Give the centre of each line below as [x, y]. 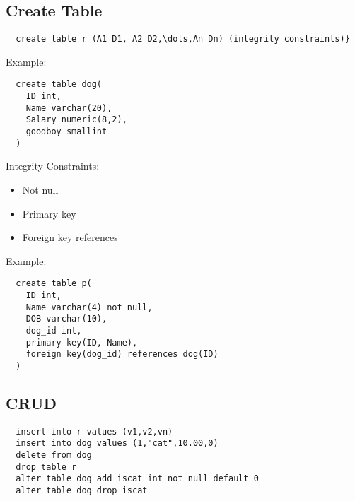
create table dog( [59, 84]
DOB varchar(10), [66, 319]
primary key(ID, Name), [82, 342]
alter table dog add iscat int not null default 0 [137, 479]
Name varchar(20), [69, 108]
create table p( [54, 284]
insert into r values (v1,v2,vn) [94, 431]
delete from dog [54, 455]
